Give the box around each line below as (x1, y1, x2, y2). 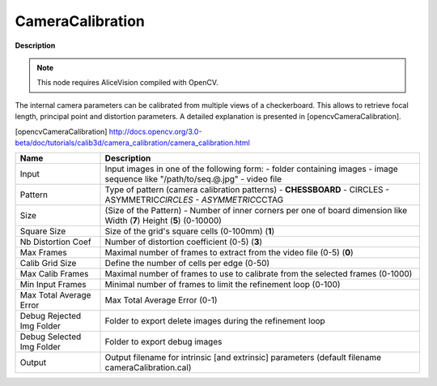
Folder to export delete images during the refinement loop (104, 315, 325, 327)
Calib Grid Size (19, 258, 77, 269)
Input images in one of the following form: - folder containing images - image (104, 163, 398, 174)
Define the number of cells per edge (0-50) (104, 258, 270, 269)
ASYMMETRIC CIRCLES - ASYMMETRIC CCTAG (104, 195, 284, 206)
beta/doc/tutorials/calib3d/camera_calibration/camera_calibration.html (15, 138, 250, 148)
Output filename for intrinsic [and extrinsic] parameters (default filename (104, 352, 382, 363)
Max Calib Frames (19, 268, 89, 280)
